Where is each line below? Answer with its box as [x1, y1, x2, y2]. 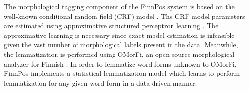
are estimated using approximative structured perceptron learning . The [4, 20, 219, 31]
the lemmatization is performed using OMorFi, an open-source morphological [4, 49, 235, 59]
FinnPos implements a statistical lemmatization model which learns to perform [4, 68, 240, 78]
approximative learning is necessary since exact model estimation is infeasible [4, 30, 235, 40]
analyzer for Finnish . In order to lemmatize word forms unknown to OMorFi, [4, 58, 237, 69]
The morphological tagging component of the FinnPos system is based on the [4, 1, 235, 11]
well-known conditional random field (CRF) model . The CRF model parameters [4, 11, 245, 21]
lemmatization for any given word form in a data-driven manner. [4, 77, 197, 88]
